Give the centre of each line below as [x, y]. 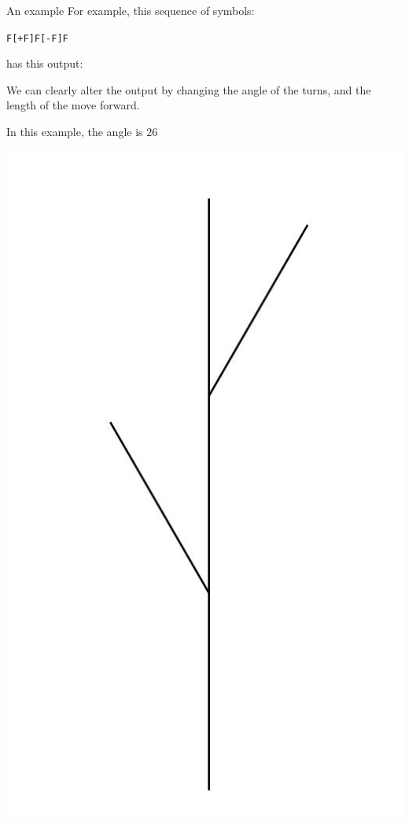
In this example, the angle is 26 [82, 132]
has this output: [45, 63]
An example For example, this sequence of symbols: [131, 10]
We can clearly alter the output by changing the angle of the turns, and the [189, 89]
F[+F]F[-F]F [37, 38]
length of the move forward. [73, 105]
